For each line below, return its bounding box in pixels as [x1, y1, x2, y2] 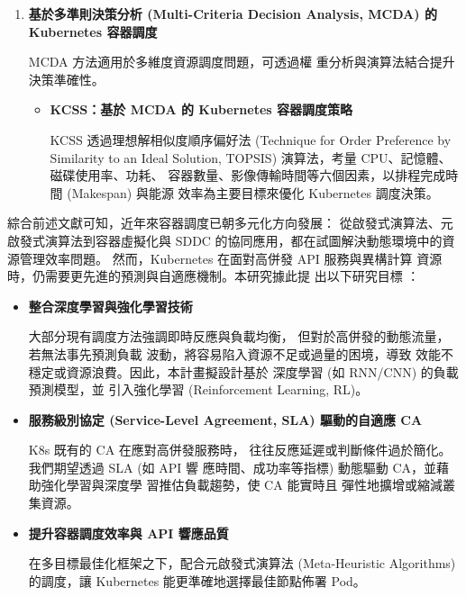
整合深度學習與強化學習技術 [28, 296, 193, 315]
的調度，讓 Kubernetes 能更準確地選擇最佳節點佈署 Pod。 [28, 571, 366, 590]
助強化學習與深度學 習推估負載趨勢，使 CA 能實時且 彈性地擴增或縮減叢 [28, 475, 456, 494]
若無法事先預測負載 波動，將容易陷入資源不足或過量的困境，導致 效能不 [28, 344, 454, 363]
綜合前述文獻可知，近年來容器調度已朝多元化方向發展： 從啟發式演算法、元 [7, 213, 453, 232]
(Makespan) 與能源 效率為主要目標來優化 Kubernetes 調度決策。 [67, 183, 439, 202]
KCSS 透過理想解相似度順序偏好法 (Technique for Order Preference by [50, 130, 452, 149]
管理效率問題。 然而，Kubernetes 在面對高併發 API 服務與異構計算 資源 [19, 248, 443, 267]
